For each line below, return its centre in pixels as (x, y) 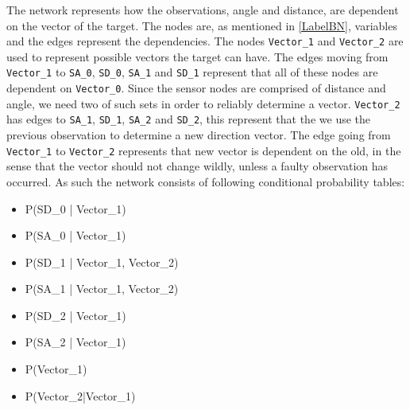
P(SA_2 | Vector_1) (75, 342)
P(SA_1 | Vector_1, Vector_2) (102, 289)
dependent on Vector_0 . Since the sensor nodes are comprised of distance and (196, 88)
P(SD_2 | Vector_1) (75, 315)
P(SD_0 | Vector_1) (75, 208)
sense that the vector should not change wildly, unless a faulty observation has (197, 166)
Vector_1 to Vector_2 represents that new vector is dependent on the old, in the (204, 150)
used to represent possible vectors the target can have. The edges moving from (197, 56)
